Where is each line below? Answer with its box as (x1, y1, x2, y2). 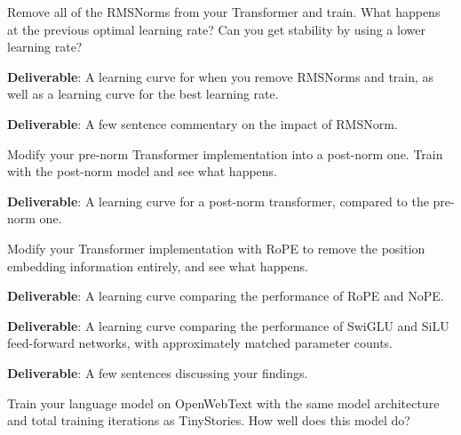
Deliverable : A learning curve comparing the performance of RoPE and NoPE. (7, 286, 444, 305)
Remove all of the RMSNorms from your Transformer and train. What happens (7, 3, 441, 20)
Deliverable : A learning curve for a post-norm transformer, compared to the (7, 191, 429, 210)
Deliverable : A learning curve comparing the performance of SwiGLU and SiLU (7, 316, 449, 334)
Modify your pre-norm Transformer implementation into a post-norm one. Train (7, 144, 443, 163)
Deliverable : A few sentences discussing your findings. (7, 363, 308, 382)
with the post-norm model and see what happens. (7, 162, 277, 181)
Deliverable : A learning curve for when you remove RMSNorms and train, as (7, 67, 434, 85)
